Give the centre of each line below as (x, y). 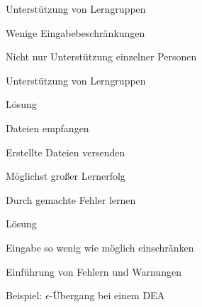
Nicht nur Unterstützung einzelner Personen (101, 56)
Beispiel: (24, 295)
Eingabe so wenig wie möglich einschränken (100, 247)
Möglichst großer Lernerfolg (66, 176)
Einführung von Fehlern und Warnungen (94, 271)
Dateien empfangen (47, 128)
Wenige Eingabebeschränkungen (75, 32)
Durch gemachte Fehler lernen (71, 199)
